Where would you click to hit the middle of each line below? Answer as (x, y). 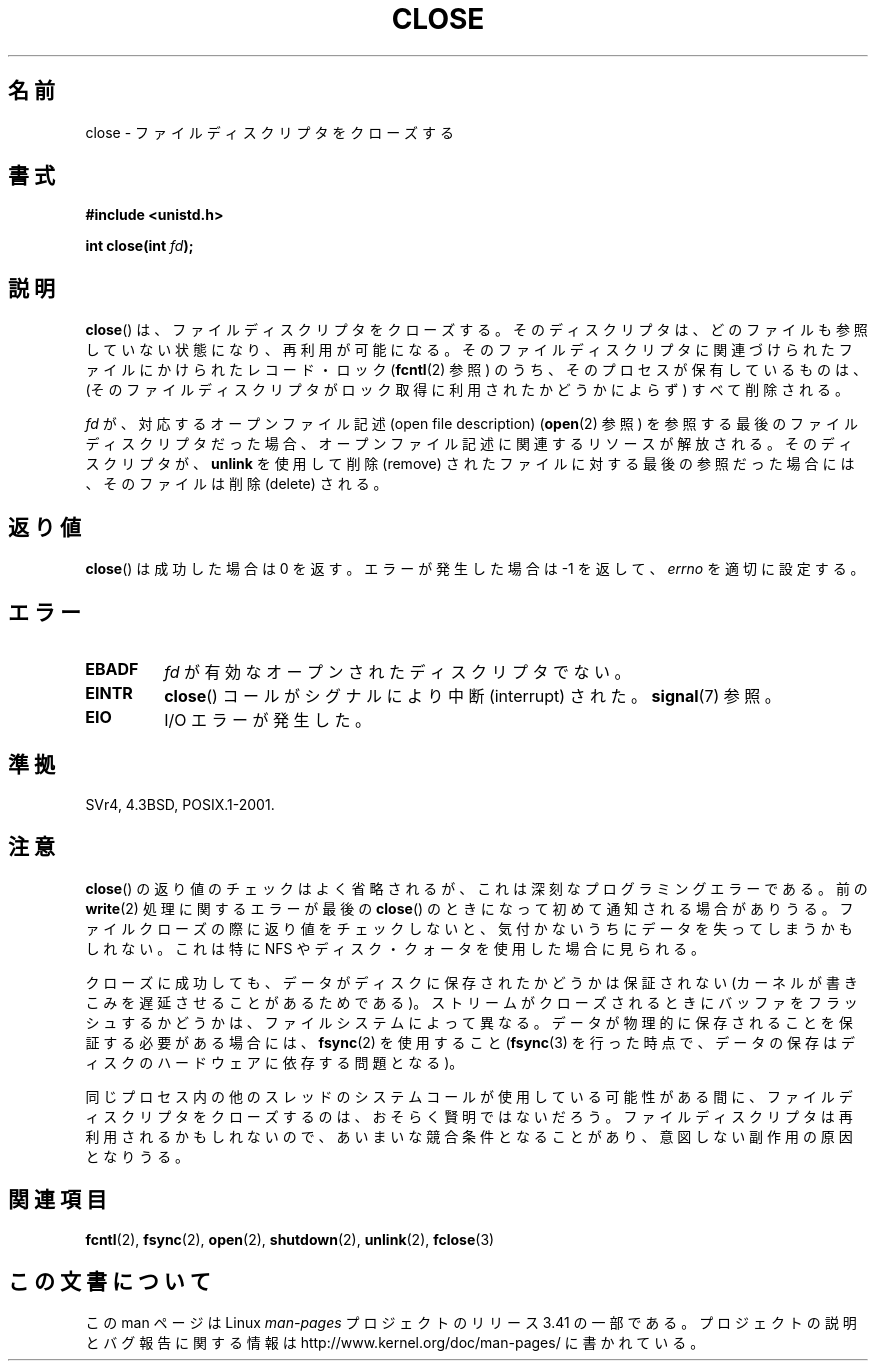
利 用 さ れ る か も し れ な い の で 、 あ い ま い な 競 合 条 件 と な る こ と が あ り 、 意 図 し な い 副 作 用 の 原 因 (469, 1136)
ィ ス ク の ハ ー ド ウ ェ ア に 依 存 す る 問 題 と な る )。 (274, 1062)
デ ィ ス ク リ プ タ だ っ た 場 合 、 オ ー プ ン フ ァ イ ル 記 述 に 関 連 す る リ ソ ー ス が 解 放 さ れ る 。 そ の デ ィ (469, 444)
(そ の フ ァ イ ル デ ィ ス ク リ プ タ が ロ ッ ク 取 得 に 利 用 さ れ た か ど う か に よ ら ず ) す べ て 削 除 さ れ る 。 (467, 390)
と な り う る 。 (137, 1156)
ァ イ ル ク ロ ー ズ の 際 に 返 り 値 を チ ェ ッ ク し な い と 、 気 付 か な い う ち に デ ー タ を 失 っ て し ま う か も (469, 928)
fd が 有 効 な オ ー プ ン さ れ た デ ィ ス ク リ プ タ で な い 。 (397, 671)
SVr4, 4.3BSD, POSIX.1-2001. (180, 804)
